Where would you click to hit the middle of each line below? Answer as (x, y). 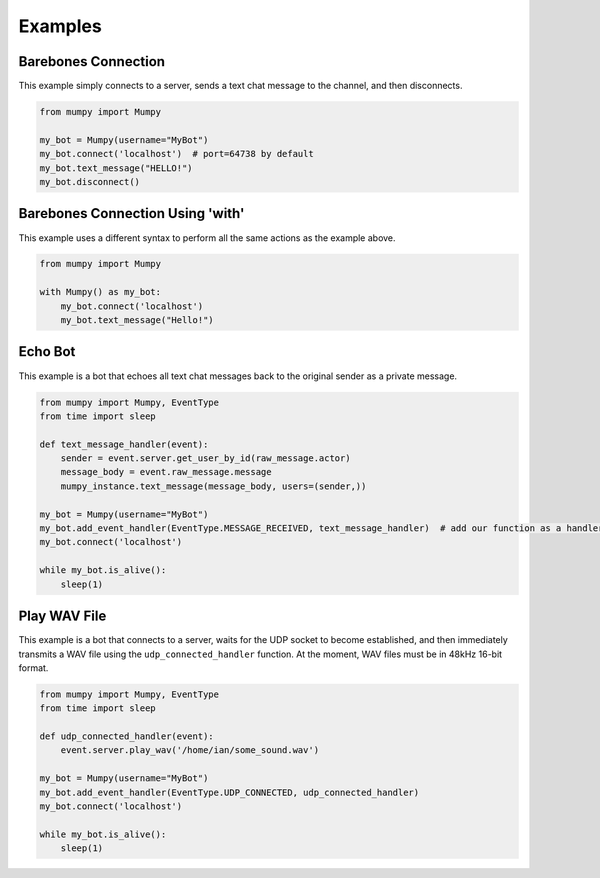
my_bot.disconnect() (89, 181)
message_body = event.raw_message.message (166, 472)
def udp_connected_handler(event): (126, 736)
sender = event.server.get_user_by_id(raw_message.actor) (205, 458)
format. (33, 667)
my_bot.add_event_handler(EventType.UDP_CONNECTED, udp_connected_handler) (229, 792)
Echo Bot (47, 351)
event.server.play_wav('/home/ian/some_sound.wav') (190, 750)
